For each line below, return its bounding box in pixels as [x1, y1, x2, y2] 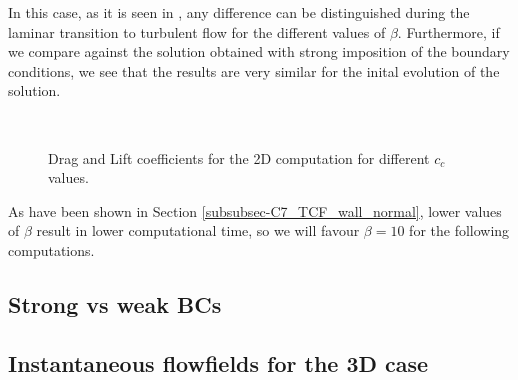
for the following [409, 220, 510, 241]
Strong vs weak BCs [8, 288, 222, 319]
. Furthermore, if [397, 21, 500, 42]
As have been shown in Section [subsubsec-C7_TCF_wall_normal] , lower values [8, 200, 502, 221]
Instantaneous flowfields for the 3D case [8, 347, 429, 378]
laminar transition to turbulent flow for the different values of [8, 21, 386, 42]
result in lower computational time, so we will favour [36, 220, 360, 241]
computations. [8, 239, 95, 260]
